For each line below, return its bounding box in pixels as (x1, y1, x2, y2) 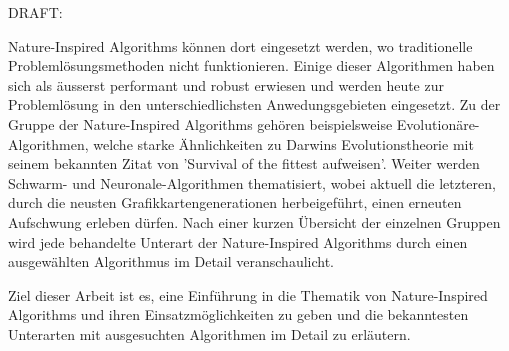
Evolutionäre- (396, 113, 480, 134)
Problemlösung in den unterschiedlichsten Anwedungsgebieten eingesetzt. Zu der (8, 94, 501, 115)
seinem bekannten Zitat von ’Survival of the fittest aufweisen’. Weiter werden (8, 153, 480, 174)
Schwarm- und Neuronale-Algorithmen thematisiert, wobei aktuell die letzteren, (8, 172, 496, 193)
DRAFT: (8, 2, 63, 22)
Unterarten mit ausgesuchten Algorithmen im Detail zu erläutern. (8, 323, 411, 344)
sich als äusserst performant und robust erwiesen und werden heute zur (8, 74, 444, 95)
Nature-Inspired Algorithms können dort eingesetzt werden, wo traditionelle (8, 35, 473, 56)
